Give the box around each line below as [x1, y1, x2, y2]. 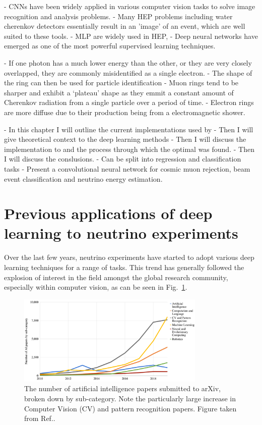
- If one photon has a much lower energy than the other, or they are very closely [4, 57, 252, 68]
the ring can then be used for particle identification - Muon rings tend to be [4, 77, 239, 88]
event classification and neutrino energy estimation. [4, 173, 163, 184]
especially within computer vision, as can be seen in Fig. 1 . [4, 282, 187, 292]
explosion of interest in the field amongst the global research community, [4, 272, 228, 282]
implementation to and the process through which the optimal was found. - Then [4, 143, 254, 154]
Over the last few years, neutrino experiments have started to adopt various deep [4, 252, 254, 262]
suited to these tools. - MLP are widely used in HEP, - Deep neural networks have [4, 30, 258, 41]
